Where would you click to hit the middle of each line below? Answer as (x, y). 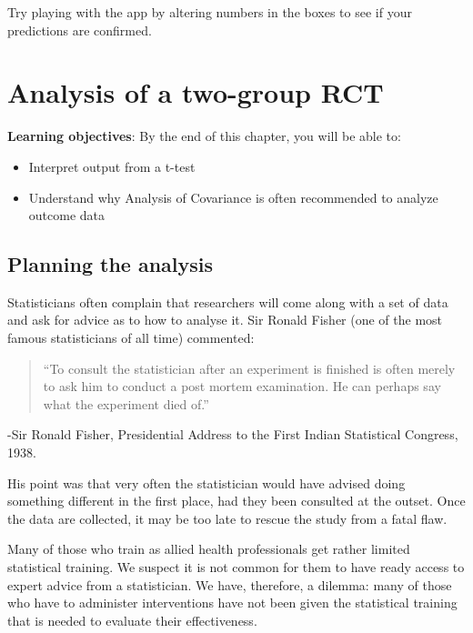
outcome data (67, 215)
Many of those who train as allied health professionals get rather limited (209, 549)
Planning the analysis (111, 264)
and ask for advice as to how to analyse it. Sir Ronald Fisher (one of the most (225, 320)
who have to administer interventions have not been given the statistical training (232, 603)
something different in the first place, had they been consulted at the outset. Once (236, 501)
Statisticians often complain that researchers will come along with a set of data (228, 301)
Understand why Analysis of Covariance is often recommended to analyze (233, 197)
